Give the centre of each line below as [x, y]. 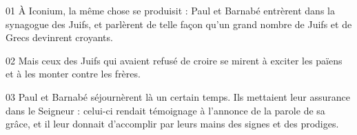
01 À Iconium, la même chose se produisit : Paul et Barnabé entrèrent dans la [170, 10]
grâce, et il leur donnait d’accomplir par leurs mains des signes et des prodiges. [172, 124]
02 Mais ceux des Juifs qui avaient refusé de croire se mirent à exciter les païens [174, 60]
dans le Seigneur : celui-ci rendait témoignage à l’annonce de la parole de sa [165, 110]
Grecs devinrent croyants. [59, 37]
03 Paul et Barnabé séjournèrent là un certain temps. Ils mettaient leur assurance [178, 96]
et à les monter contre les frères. [73, 74]
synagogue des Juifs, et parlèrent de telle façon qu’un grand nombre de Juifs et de [179, 24]
